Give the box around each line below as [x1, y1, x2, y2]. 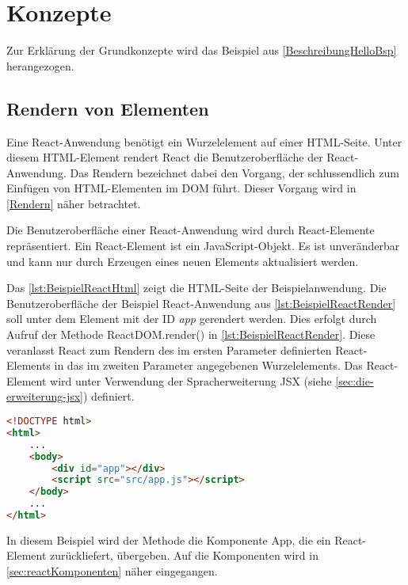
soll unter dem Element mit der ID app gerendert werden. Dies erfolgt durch [6, 310, 377, 327]
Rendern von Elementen [6, 96, 209, 120]
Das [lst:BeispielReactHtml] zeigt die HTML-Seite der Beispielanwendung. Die [6, 279, 387, 296]
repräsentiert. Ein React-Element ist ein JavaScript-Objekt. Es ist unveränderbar [6, 237, 400, 254]
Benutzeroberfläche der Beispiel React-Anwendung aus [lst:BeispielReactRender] [6, 294, 396, 311]
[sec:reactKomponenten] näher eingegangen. [6, 563, 218, 579]
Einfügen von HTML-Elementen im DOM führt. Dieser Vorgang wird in [6, 180, 357, 196]
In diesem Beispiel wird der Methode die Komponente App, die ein [6, 531, 331, 548]
